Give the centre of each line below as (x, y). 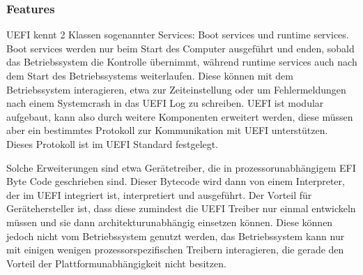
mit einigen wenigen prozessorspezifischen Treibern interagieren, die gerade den (175, 250)
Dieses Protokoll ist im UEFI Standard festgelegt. (113, 143)
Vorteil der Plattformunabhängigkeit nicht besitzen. (116, 263)
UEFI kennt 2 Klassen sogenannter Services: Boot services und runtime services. (178, 35)
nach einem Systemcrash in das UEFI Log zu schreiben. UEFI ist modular (165, 103)
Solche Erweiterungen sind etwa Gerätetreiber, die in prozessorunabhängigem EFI (181, 167)
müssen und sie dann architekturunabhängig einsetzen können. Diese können (170, 222)
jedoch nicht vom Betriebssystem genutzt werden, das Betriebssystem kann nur (176, 236)
